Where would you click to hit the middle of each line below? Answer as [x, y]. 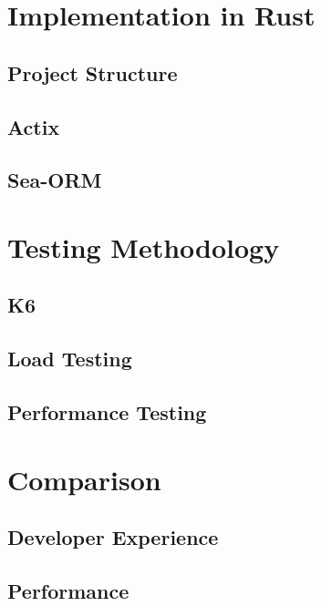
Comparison [84, 479]
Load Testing [70, 359]
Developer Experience [113, 537]
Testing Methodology [144, 247]
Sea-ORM [55, 180]
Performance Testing [107, 412]
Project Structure [93, 72]
